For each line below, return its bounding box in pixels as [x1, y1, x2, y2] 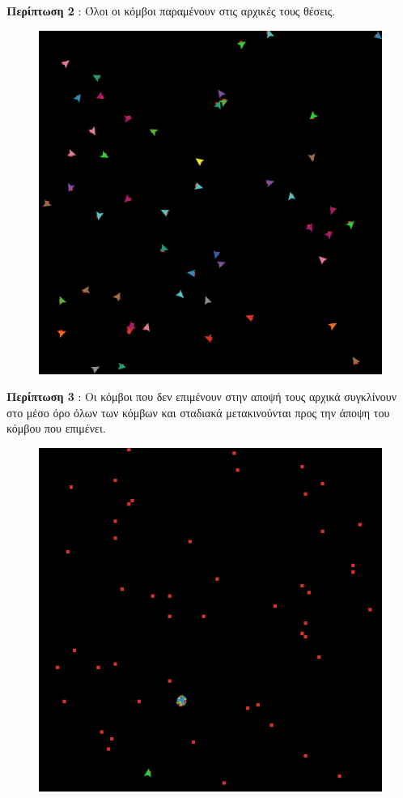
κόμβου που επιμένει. [6, 420, 106, 437]
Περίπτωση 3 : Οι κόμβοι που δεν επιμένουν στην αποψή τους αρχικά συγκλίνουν [6, 388, 397, 405]
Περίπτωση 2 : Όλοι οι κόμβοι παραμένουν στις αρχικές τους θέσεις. [6, 2, 336, 19]
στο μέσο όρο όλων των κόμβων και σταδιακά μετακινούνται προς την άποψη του [6, 403, 390, 420]
